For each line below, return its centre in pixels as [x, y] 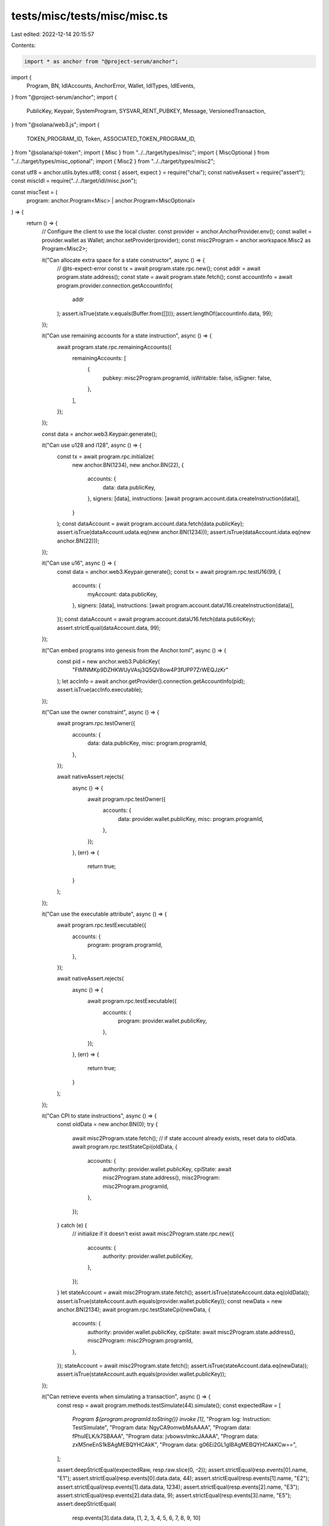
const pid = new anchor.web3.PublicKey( [108, 661]
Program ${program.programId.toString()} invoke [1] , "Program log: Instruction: [172, 1419]
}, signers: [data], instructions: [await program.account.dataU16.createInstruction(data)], [183, 606]
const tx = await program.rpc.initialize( [105, 456]
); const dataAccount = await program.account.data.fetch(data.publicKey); [150, 523]
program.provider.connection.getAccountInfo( [115, 285]
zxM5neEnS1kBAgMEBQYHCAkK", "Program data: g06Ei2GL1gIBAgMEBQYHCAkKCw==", [185, 1445]
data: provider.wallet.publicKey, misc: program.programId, [191, 819]
